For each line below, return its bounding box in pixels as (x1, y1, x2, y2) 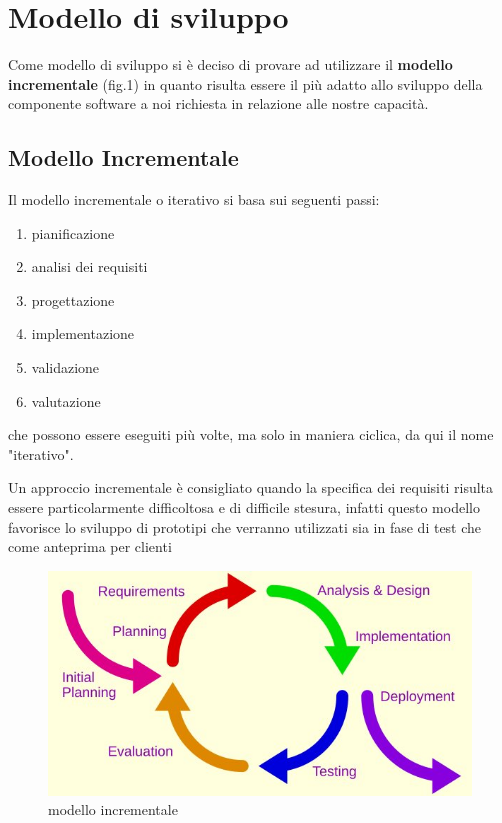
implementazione (31, 323, 135, 344)
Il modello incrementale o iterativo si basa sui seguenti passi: (8, 189, 380, 210)
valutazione (31, 390, 101, 411)
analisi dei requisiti (31, 256, 148, 277)
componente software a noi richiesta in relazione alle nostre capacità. (8, 93, 429, 114)
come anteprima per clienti (8, 536, 172, 557)
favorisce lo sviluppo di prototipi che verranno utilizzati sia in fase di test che (8, 516, 482, 537)
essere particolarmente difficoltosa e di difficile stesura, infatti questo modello (8, 497, 480, 518)
